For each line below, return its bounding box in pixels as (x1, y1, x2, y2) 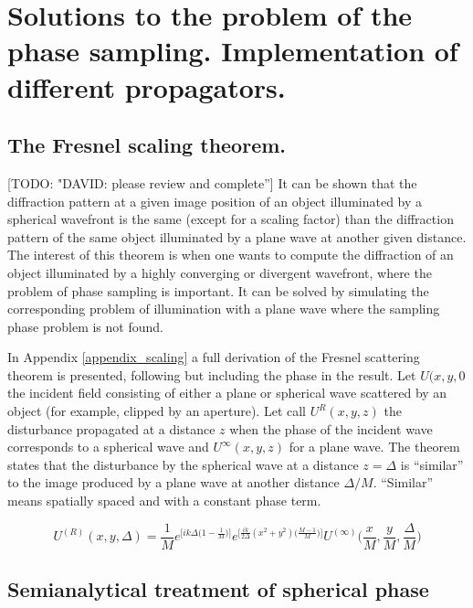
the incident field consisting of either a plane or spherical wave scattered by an (7, 383, 447, 402)
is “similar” (400, 454, 464, 474)
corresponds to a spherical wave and (7, 437, 209, 456)
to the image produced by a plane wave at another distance (7, 473, 340, 492)
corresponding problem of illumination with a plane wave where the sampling (7, 299, 440, 318)
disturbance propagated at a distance (7, 419, 215, 438)
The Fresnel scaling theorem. (7, 131, 287, 159)
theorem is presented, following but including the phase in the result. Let (7, 365, 416, 384)
